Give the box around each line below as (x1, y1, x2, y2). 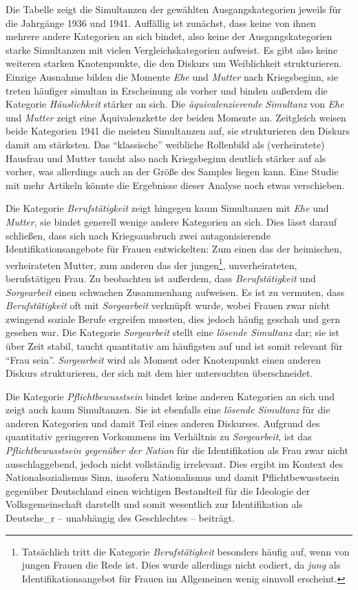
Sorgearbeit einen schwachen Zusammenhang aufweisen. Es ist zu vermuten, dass (6, 284, 345, 299)
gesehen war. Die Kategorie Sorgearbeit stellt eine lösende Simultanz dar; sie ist (6, 325, 339, 340)
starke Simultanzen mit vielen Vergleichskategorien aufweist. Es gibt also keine (6, 42, 338, 57)
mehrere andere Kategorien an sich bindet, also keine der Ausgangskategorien (6, 29, 333, 43)
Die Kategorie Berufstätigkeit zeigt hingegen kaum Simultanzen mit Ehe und (6, 201, 329, 215)
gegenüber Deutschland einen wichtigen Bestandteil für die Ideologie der (6, 483, 310, 498)
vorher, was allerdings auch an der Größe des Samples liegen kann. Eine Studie (6, 164, 339, 179)
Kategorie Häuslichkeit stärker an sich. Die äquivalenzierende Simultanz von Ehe (6, 97, 344, 111)
